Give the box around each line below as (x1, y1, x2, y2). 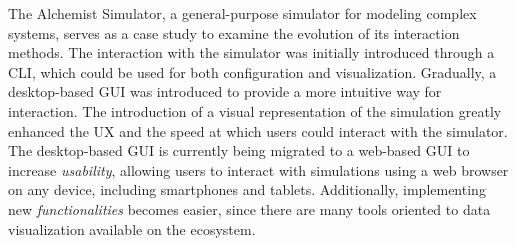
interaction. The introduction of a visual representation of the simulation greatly (8, 100, 502, 121)
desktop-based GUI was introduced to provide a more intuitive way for (8, 81, 442, 102)
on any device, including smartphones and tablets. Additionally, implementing (8, 179, 486, 200)
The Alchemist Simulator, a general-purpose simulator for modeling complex (8, 3, 477, 23)
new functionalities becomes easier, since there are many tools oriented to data (8, 198, 491, 219)
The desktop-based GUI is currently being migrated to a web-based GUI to (8, 140, 470, 161)
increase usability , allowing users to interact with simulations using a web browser (8, 159, 509, 180)
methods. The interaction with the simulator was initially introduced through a (8, 42, 495, 63)
